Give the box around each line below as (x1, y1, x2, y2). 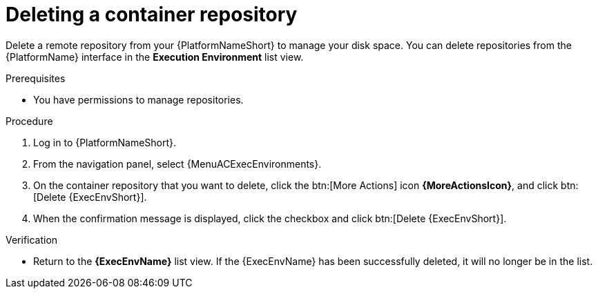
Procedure (6, 115, 53, 127)
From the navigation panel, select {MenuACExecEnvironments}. (33, 157, 322, 170)
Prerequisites (6, 72, 66, 84)
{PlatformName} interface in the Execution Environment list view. (6, 50, 304, 63)
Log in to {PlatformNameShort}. (33, 136, 177, 148)
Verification (6, 233, 58, 246)
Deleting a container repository (6, 3, 298, 26)
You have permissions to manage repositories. (33, 93, 244, 106)
